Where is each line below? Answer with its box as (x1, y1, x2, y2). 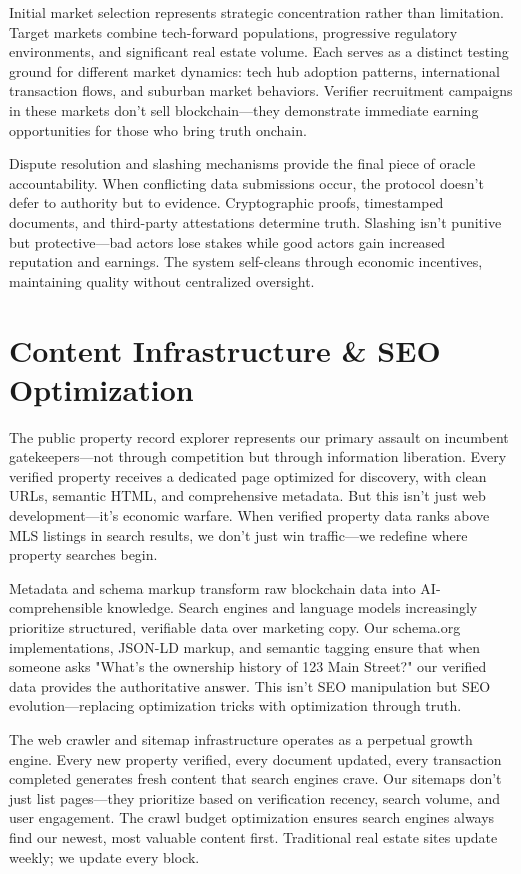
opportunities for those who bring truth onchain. (9, 119, 307, 140)
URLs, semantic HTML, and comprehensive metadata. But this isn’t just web (9, 485, 486, 506)
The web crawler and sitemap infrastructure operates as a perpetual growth (9, 728, 473, 749)
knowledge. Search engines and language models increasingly (107, 597, 478, 618)
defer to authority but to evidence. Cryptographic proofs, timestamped (9, 192, 444, 213)
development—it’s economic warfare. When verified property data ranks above (9, 505, 490, 525)
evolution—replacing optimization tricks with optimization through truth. (9, 695, 462, 716)
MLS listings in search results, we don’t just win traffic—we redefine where (9, 524, 468, 545)
